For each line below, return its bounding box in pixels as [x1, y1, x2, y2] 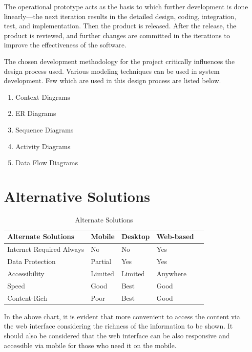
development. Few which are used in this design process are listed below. [4, 75, 221, 86]
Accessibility [7, 268, 44, 278]
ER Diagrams [15, 108, 56, 118]
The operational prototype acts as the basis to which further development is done [4, 1, 248, 11]
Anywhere [156, 268, 187, 278]
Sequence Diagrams [15, 124, 74, 134]
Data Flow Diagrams [15, 157, 78, 168]
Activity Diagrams [15, 141, 71, 151]
